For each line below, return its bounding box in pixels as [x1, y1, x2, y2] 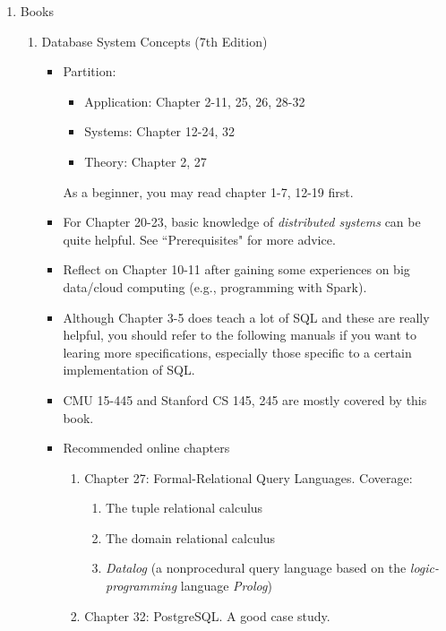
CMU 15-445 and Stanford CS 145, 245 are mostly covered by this [63, 390, 427, 409]
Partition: [63, 62, 116, 81]
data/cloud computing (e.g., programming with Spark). [63, 277, 367, 296]
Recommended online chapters [63, 438, 230, 457]
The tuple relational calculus [105, 498, 263, 517]
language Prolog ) [180, 576, 272, 595]
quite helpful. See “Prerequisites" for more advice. [63, 229, 336, 248]
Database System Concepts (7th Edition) [41, 31, 268, 50]
